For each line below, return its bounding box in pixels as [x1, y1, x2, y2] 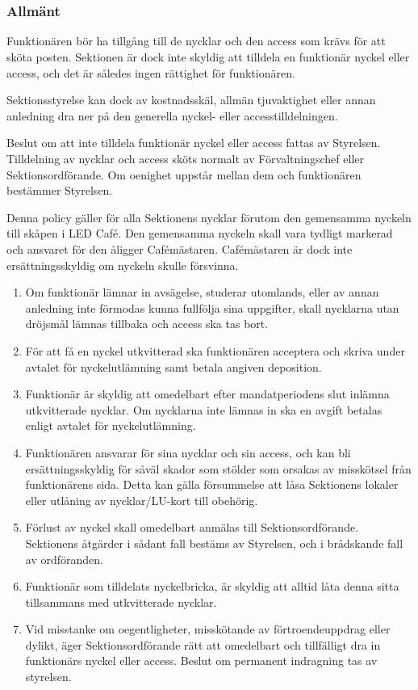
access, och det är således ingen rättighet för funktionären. [6, 64, 295, 81]
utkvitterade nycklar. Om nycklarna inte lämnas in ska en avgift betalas [25, 401, 382, 418]
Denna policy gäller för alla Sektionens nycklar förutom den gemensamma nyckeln [6, 208, 412, 225]
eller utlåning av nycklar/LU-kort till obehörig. [25, 491, 258, 508]
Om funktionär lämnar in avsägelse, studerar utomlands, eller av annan [25, 284, 379, 301]
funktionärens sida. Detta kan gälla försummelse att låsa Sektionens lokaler [25, 476, 399, 493]
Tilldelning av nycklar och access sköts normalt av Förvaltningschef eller [6, 150, 364, 167]
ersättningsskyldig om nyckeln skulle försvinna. [6, 256, 239, 273]
